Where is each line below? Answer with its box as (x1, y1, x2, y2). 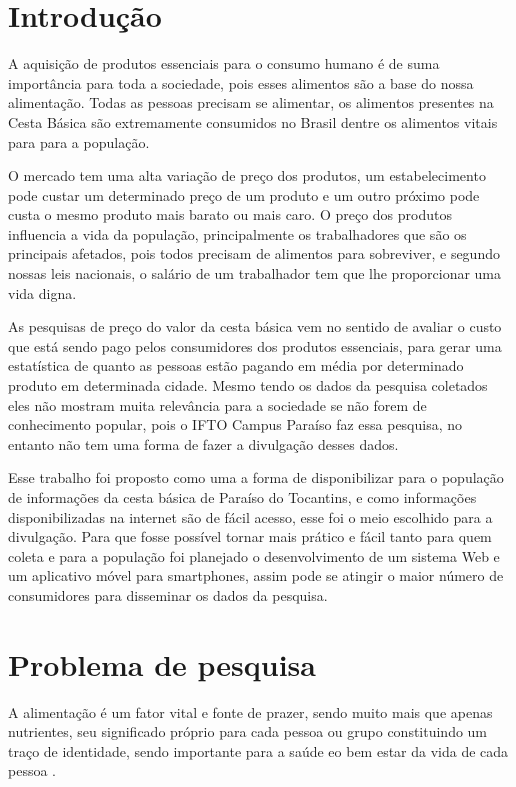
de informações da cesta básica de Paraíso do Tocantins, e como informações (8, 487, 477, 507)
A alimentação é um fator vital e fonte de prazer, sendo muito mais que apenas (8, 701, 493, 722)
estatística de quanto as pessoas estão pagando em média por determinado (8, 355, 464, 376)
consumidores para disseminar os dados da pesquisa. (8, 584, 328, 605)
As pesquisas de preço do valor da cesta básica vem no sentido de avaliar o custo (8, 316, 502, 337)
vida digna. (8, 282, 77, 303)
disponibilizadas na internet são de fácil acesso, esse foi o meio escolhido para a (8, 506, 493, 527)
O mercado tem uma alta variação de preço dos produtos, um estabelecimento (8, 165, 486, 186)
